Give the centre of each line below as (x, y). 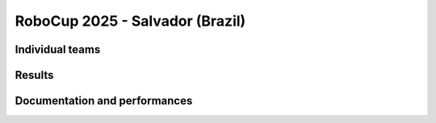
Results (34, 75)
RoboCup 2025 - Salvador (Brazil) (130, 21)
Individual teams (58, 49)
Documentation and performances (104, 101)
